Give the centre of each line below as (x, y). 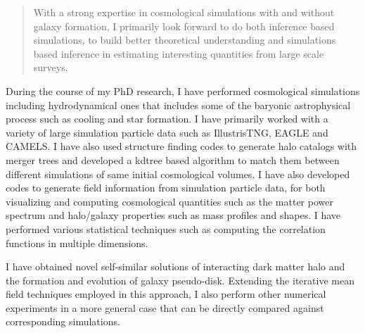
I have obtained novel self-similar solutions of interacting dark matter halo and (175, 266)
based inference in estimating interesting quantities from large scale (179, 53)
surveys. (51, 67)
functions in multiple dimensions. (77, 243)
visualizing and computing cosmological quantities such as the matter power (169, 201)
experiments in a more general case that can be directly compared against (165, 307)
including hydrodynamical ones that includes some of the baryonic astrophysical (178, 105)
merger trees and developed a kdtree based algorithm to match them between (173, 159)
